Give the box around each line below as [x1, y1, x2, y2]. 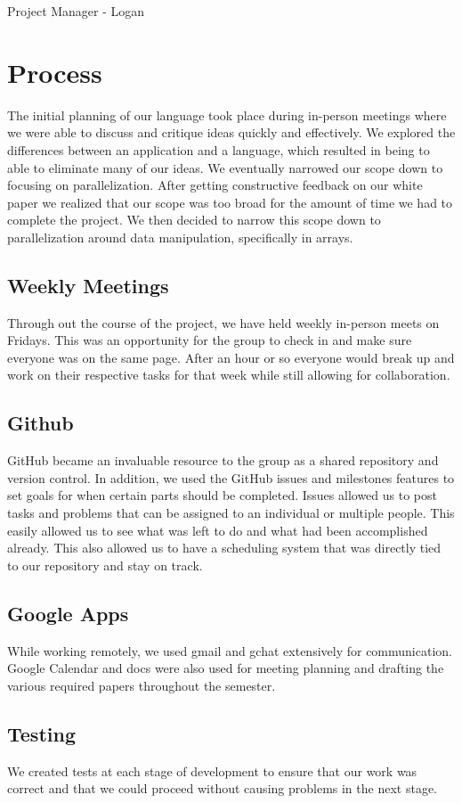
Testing [7, 719, 76, 747]
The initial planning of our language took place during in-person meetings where [7, 105, 447, 124]
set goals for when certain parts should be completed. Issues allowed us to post [7, 486, 437, 504]
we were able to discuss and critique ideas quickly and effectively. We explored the [7, 123, 456, 142]
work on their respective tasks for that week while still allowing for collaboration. [7, 365, 450, 384]
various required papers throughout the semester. [7, 676, 276, 694]
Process [7, 53, 102, 90]
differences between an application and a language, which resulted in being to [7, 140, 430, 159]
